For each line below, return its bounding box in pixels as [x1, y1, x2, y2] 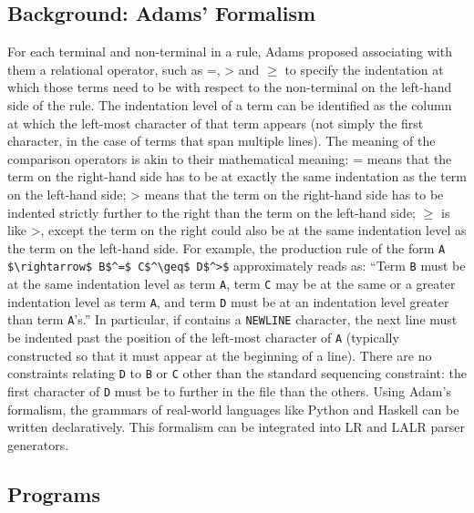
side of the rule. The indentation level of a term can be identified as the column [7, 95, 452, 114]
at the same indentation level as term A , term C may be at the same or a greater [7, 274, 456, 293]
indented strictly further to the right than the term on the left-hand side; [7, 202, 416, 221]
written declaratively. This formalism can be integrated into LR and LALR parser [7, 417, 465, 436]
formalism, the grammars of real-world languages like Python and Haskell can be [7, 399, 459, 418]
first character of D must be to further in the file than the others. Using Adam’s [7, 381, 451, 400]
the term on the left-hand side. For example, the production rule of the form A [7, 238, 446, 257]
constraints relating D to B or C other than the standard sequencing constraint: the [7, 364, 468, 383]
